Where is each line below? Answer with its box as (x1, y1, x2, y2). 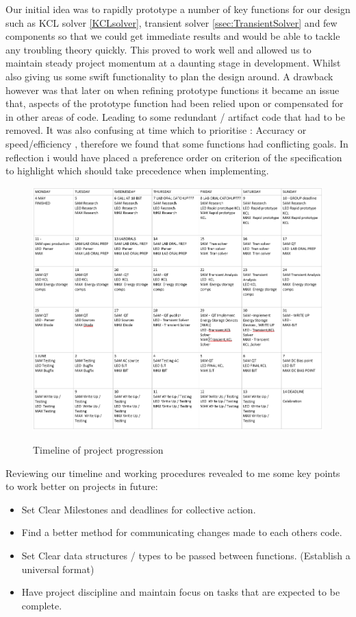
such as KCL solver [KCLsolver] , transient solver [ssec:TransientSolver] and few (5, 15, 338, 30)
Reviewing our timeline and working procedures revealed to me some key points (5, 465, 340, 480)
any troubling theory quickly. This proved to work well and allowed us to (5, 42, 311, 56)
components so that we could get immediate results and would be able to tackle (5, 29, 340, 43)
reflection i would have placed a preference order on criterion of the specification (5, 150, 342, 164)
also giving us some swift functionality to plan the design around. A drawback (5, 69, 333, 83)
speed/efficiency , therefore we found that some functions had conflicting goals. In (5, 136, 348, 150)
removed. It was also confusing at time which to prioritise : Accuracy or (5, 123, 307, 137)
